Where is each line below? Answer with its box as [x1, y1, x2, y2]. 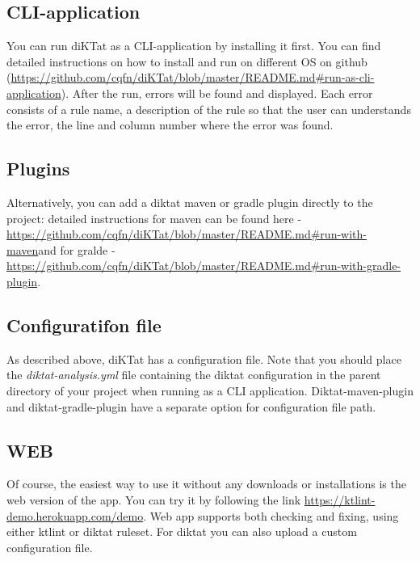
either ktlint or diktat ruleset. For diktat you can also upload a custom [6, 523, 357, 540]
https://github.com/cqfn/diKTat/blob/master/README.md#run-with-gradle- [6, 257, 401, 274]
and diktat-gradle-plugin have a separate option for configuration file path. [6, 398, 376, 415]
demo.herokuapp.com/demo [6, 507, 144, 524]
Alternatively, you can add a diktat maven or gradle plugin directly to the [6, 193, 373, 210]
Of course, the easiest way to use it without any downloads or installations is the [6, 475, 406, 492]
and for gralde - [38, 241, 115, 258]
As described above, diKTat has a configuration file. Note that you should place [6, 350, 401, 367]
